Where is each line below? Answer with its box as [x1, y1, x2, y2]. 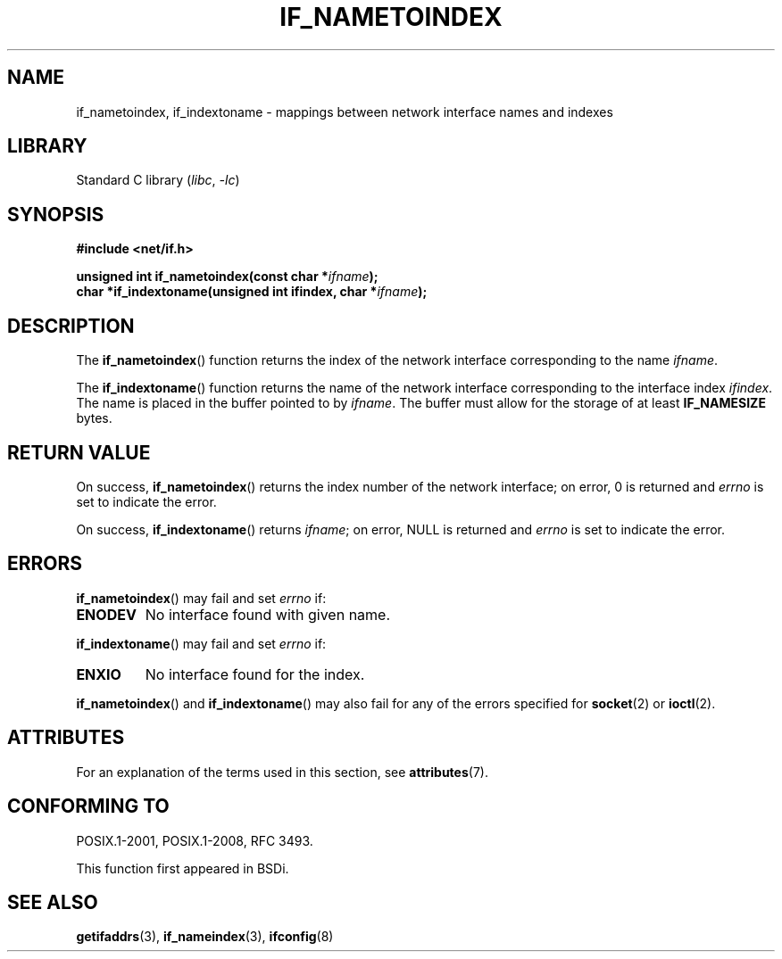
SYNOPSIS [7, 203, 104, 226]
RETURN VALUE [7, 441, 151, 464]
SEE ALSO [7, 890, 98, 914]
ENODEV [76, 605, 137, 624]
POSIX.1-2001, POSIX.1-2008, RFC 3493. [76, 832, 313, 848]
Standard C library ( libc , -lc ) [76, 172, 240, 188]
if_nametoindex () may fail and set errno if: [76, 590, 327, 606]
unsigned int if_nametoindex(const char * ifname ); [76, 269, 379, 285]
